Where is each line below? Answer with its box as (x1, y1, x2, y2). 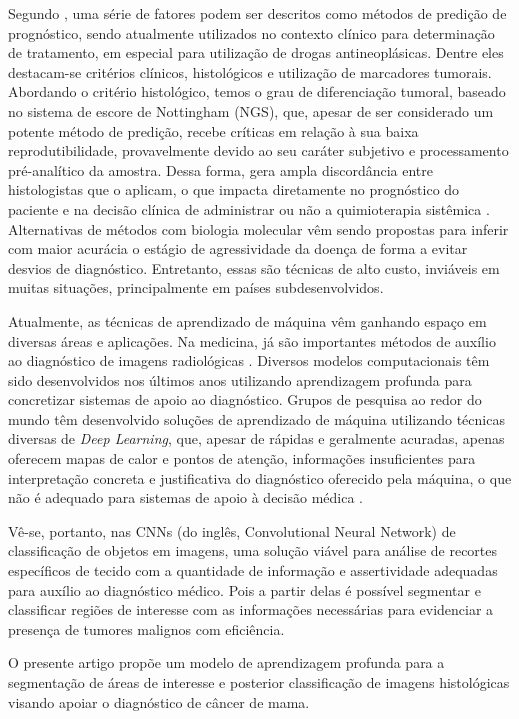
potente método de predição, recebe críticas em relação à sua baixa (8, 120, 419, 141)
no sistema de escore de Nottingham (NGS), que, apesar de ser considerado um (8, 100, 494, 121)
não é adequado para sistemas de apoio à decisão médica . (8, 487, 363, 508)
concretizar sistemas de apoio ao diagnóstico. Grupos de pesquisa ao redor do (8, 389, 482, 410)
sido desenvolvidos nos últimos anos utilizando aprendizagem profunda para (8, 369, 472, 390)
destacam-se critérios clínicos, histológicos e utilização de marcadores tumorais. (8, 61, 492, 82)
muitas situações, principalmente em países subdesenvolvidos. (8, 277, 384, 298)
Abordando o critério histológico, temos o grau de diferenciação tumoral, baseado (8, 81, 506, 102)
